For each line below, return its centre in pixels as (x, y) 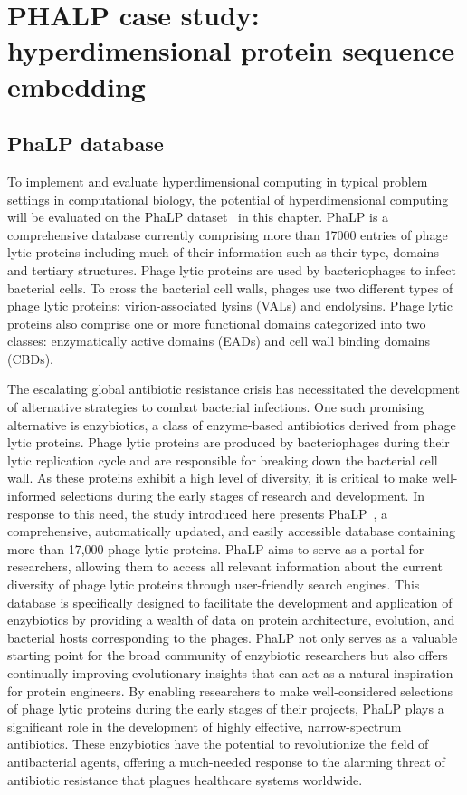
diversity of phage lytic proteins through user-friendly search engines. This (214, 584)
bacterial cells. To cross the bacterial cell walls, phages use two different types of (230, 287)
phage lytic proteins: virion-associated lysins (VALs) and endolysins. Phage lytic (230, 306)
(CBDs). (31, 358)
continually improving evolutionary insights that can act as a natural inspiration (230, 672)
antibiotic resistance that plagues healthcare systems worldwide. (185, 779)
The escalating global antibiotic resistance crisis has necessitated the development (233, 389)
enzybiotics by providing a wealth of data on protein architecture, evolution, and (231, 620)
